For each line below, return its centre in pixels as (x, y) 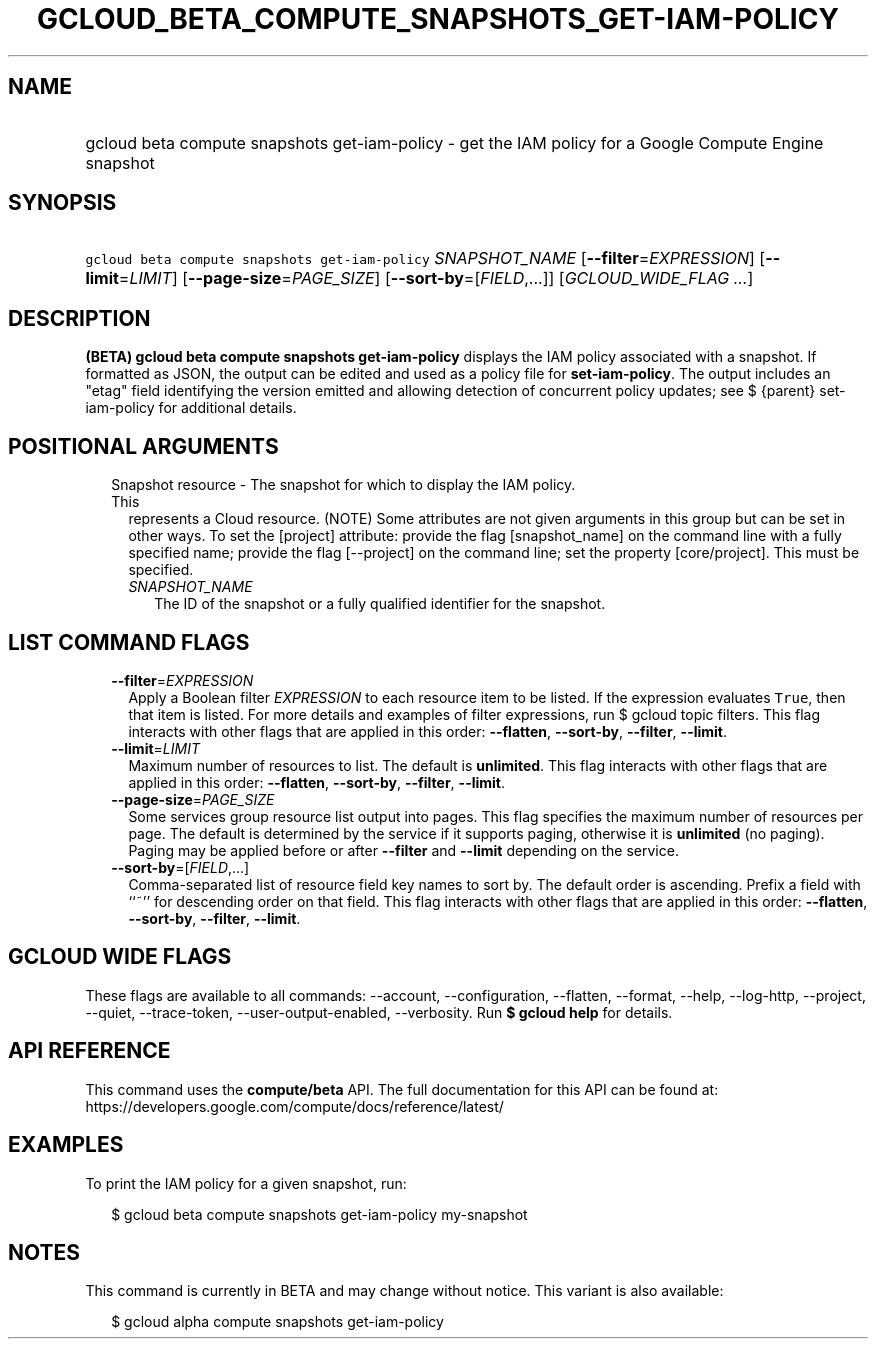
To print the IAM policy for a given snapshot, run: (246, 1183)
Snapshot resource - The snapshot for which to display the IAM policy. (343, 485)
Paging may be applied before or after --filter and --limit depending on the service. (403, 850)
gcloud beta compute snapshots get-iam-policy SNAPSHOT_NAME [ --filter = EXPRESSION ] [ (425, 258)
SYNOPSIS (62, 203)
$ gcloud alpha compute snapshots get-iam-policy (277, 1322)
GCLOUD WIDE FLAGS (120, 957)
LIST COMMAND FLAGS (129, 642)
